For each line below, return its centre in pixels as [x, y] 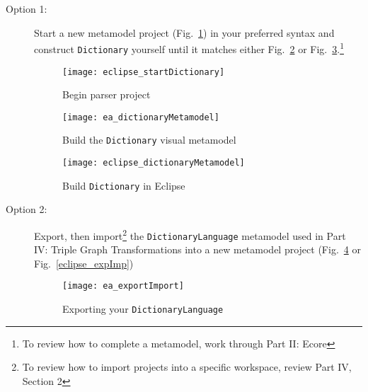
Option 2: [27, 209]
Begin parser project [107, 94]
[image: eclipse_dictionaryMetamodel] [154, 163]
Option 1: [27, 8]
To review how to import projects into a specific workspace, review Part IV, [187, 367]
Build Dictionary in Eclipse [124, 185]
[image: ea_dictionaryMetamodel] [141, 117]
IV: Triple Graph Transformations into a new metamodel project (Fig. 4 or [197, 249]
